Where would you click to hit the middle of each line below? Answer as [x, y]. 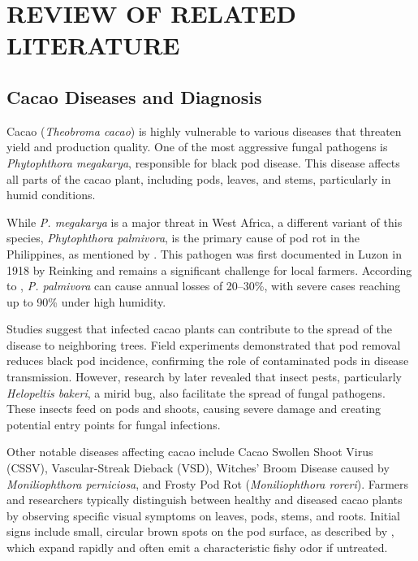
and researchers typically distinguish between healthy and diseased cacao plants [205, 500]
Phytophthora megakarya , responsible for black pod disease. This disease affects [203, 162]
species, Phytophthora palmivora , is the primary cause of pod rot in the [183, 238]
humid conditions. [51, 195]
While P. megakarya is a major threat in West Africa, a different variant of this [205, 222]
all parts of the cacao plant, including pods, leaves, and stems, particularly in [199, 178]
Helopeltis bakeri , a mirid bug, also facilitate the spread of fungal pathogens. [196, 392]
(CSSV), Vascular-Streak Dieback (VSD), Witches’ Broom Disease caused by [198, 468]
